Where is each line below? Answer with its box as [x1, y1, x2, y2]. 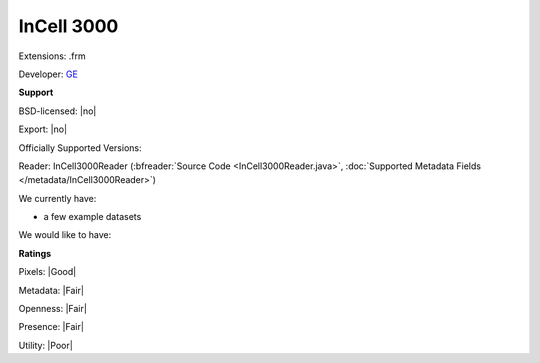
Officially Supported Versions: [18, 141, 142, 154]
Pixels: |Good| [18, 266, 77, 278]
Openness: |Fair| [18, 303, 87, 315]
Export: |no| [18, 123, 68, 135]
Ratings [18, 247, 52, 259]
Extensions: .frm [18, 50, 86, 62]
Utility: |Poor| [18, 339, 74, 351]
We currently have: [18, 192, 97, 204]
